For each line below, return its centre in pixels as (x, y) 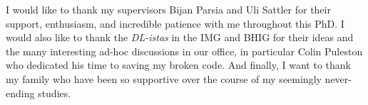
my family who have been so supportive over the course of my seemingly (164, 78)
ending (20, 93)
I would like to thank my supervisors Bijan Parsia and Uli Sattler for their (168, 9)
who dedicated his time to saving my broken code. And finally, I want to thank (178, 65)
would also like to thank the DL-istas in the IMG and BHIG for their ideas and (180, 37)
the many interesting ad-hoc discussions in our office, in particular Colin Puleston (184, 51)
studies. (55, 93)
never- (338, 78)
